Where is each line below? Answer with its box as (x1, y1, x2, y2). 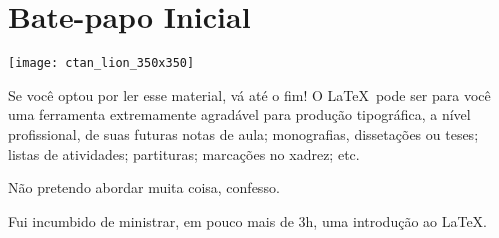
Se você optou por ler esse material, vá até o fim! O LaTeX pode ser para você (8, 84, 491, 105)
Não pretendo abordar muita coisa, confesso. (8, 177, 280, 198)
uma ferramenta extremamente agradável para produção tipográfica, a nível (8, 104, 471, 125)
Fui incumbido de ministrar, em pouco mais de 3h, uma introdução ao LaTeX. (8, 210, 488, 231)
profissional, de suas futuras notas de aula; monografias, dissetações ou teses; (8, 123, 479, 144)
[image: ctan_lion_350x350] (8, 56, 195, 71)
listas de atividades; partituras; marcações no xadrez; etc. (8, 143, 360, 164)
